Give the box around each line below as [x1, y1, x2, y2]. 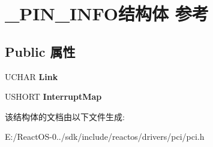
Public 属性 [5, 42, 76, 60]
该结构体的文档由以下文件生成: [5, 110, 125, 122]
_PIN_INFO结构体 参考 [5, 1, 209, 26]
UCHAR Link [5, 70, 58, 82]
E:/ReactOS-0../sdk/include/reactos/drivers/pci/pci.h [5, 130, 205, 143]
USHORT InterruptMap [5, 90, 102, 103]
